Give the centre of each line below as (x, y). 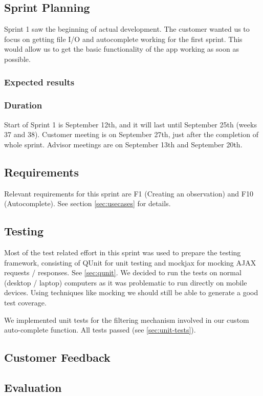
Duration (23, 105)
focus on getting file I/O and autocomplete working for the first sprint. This (123, 39)
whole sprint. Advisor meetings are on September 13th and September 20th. (123, 144)
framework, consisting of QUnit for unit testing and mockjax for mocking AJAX (130, 262)
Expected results (39, 82)
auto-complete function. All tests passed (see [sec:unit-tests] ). (100, 330)
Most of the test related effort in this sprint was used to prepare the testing (123, 252)
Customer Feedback (57, 357)
